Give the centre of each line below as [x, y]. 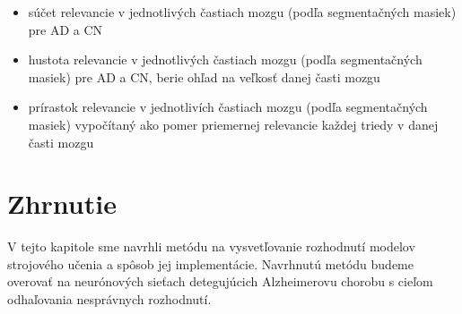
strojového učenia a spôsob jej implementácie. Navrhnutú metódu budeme [210, 263]
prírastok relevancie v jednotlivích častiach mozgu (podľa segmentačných [228, 107]
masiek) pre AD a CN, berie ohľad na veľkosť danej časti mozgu [204, 76]
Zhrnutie [62, 204]
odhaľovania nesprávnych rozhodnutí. [109, 299]
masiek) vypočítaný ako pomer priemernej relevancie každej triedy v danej [233, 124]
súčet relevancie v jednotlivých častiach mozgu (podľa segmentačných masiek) [242, 12]
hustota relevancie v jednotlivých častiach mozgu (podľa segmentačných [225, 59]
